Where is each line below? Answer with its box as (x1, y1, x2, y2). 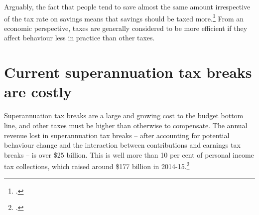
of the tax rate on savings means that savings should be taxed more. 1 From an (4, 11, 244, 23)
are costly (4, 81, 72, 102)
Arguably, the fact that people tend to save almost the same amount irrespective (4, 1, 251, 11)
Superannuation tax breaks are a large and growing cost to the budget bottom (4, 110, 244, 121)
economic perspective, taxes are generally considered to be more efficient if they (4, 22, 248, 33)
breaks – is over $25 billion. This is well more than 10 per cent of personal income (4, 149, 254, 160)
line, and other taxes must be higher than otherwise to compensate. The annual (4, 120, 248, 130)
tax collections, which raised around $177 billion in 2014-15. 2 (4, 160, 190, 171)
